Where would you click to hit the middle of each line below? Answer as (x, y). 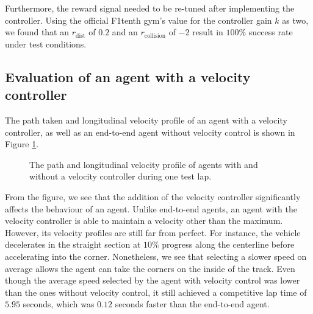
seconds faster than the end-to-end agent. (192, 304)
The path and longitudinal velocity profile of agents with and (144, 164)
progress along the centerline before (228, 244)
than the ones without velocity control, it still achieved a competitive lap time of (156, 292)
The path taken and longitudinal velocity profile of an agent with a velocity (146, 120)
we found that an (37, 32)
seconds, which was (59, 304)
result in (208, 32)
